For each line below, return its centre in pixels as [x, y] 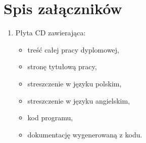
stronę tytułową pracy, [62, 66]
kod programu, [50, 117]
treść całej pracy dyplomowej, [73, 49]
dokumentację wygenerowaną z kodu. [85, 134]
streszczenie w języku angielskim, [79, 100]
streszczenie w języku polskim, [75, 83]
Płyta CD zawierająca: [51, 33]
